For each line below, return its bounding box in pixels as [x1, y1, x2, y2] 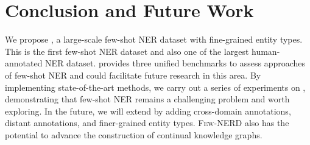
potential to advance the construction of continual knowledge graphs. [5, 128, 262, 141]
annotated [5, 57, 43, 69]
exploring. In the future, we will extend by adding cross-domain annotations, [5, 104, 291, 117]
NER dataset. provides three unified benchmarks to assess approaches [45, 57, 306, 69]
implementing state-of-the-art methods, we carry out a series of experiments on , [5, 80, 306, 93]
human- [252, 44, 280, 57]
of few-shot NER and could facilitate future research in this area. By [5, 68, 261, 81]
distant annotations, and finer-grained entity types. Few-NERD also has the [5, 116, 289, 129]
